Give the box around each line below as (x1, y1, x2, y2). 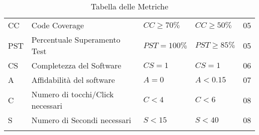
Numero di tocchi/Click (31, 88, 114, 100)
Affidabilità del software (31, 74, 115, 85)
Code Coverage (31, 19, 84, 31)
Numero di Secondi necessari (31, 114, 131, 126)
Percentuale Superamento (31, 34, 121, 45)
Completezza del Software (31, 60, 122, 71)
